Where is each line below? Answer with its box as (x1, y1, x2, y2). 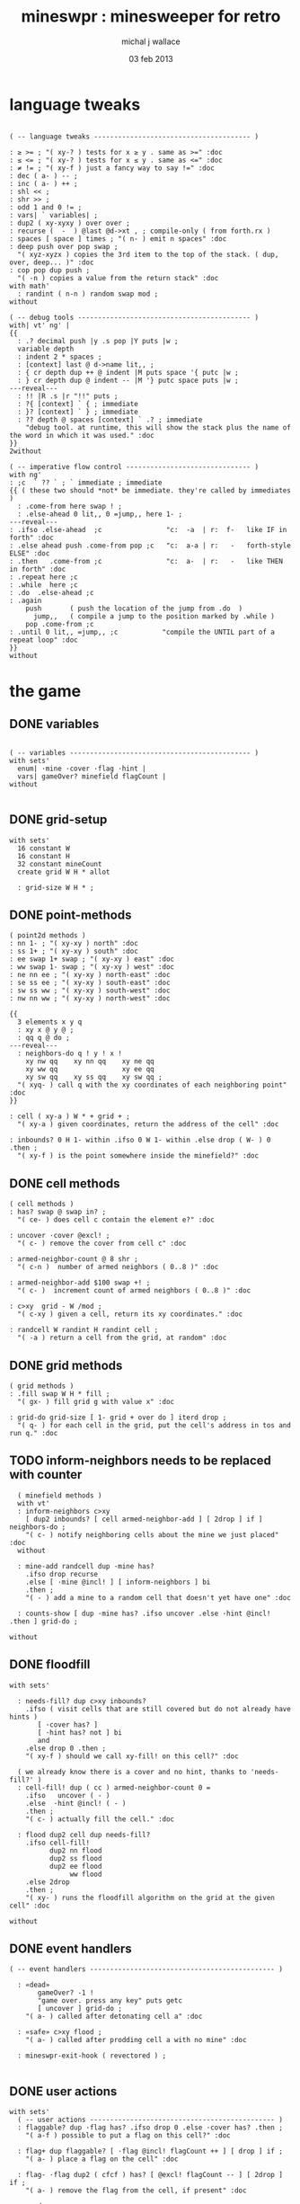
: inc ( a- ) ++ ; (9, 179, 78, 188)
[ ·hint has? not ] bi (37, 1728, 123, 1737)
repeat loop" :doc (9, 635, 78, 644)
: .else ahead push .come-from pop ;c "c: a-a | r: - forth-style (9, 541, 292, 550)
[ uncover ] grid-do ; (37, 2004, 123, 2013)
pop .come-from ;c (25, 619, 94, 628)
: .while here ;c (9, 580, 78, 590)
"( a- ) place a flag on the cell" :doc (25, 2155, 179, 2164)
